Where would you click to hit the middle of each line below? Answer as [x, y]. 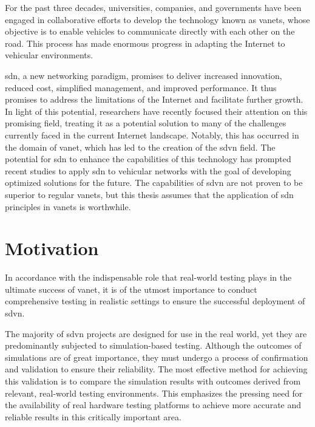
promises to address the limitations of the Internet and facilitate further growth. [154, 99]
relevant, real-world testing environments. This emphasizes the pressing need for [154, 393]
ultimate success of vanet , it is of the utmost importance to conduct [131, 289]
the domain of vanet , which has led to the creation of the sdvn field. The [140, 147]
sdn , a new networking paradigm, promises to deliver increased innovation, [144, 75]
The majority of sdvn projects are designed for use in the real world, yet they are [156, 333]
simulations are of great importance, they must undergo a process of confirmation [157, 357]
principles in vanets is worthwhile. [68, 206]
